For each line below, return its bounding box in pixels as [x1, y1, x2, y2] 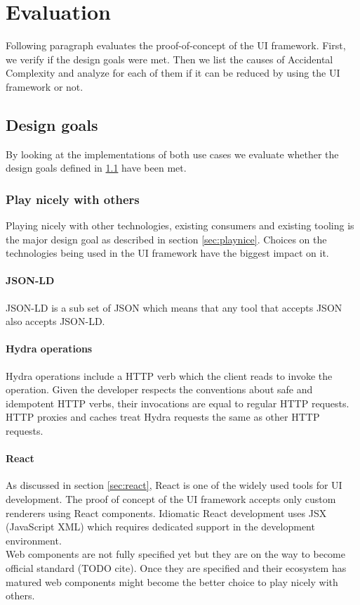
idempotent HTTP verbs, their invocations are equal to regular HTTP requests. [6, 395, 349, 410]
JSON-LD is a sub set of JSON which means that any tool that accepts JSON [6, 300, 342, 314]
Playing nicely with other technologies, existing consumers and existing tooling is [6, 218, 354, 233]
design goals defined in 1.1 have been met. [6, 160, 187, 175]
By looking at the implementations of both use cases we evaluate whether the [6, 146, 339, 161]
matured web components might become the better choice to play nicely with [6, 574, 338, 589]
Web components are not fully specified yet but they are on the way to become [6, 547, 345, 561]
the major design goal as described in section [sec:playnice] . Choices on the [6, 231, 327, 246]
